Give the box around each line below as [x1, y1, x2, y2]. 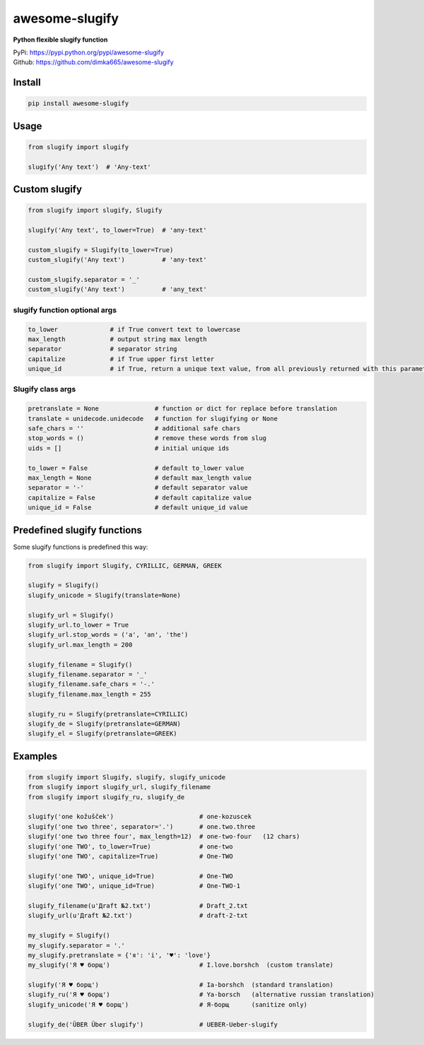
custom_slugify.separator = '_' [28, 276, 141, 284]
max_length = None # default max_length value [28, 474, 252, 482]
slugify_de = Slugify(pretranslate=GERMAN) [28, 719, 182, 728]
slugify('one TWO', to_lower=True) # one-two [28, 842, 233, 851]
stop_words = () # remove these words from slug [28, 435, 267, 442]
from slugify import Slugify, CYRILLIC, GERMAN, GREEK [28, 562, 222, 569]
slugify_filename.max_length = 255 [28, 690, 151, 698]
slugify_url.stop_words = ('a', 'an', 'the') [28, 631, 189, 639]
